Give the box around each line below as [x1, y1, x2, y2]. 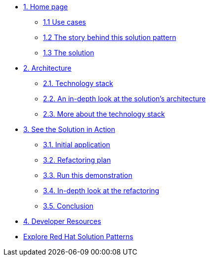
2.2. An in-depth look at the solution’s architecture [43, 94, 206, 103]
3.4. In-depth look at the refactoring [43, 186, 160, 195]
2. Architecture [23, 64, 72, 72]
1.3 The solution [43, 48, 94, 57]
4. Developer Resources [23, 217, 101, 225]
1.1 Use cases [43, 18, 86, 26]
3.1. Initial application [43, 140, 110, 149]
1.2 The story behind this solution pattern [43, 33, 176, 42]
